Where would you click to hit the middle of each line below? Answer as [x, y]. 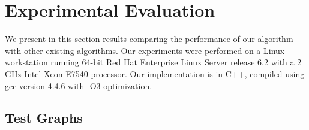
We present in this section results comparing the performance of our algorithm [149, 39]
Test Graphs [44, 118]
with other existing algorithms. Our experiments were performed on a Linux [145, 50]
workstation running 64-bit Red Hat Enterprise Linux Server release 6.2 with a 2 [153, 62]
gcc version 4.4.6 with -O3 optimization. [79, 85]
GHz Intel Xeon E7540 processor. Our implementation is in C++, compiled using [155, 73]
